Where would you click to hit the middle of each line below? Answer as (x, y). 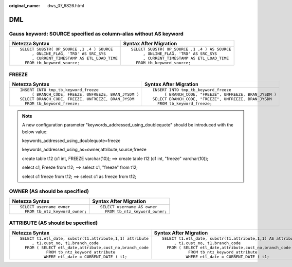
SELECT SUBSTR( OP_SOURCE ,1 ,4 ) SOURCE (66, 49)
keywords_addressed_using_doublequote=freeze (72, 141)
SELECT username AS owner (129, 207)
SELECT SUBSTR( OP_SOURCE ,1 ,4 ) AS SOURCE (181, 49)
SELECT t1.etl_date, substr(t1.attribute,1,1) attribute (84, 238)
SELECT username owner (45, 207)
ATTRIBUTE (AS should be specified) (54, 223)
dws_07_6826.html (66, 6)
